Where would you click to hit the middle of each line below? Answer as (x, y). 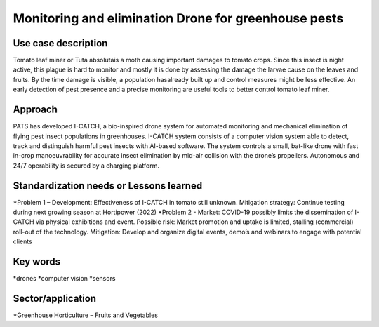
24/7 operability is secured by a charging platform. (86, 166)
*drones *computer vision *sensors (64, 279)
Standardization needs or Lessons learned (108, 186)
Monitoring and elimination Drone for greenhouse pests (178, 18)
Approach (35, 110)
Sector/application (55, 298)
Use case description (60, 43)
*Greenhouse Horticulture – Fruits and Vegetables (85, 315)
